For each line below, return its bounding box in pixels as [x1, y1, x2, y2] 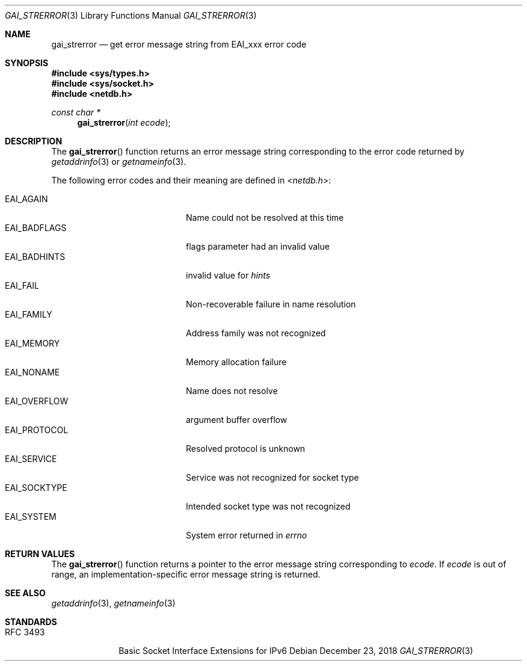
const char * [51, 107, 101, 117]
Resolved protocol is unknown [186, 443, 306, 454]
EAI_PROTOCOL [5, 425, 69, 435]
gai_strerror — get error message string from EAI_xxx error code [51, 39, 307, 49]
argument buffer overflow [186, 415, 288, 425]
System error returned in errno [186, 530, 307, 540]
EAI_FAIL [5, 280, 40, 291]
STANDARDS [5, 617, 57, 627]
